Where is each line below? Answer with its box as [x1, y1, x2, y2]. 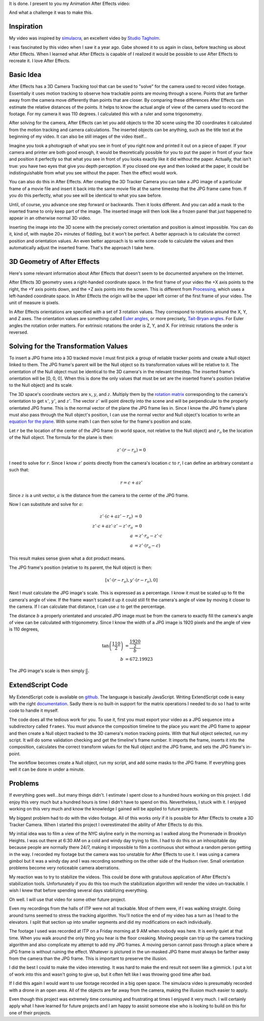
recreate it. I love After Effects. [9, 58, 70, 64]
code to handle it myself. [9, 708, 59, 714]
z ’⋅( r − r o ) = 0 [116, 447, 146, 454]
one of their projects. [9, 1010, 51, 1016]
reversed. [9, 329, 29, 335]
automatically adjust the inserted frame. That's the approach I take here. [9, 244, 155, 250]
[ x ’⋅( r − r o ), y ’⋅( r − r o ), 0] [105, 577, 158, 584]
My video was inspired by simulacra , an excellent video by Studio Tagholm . [9, 35, 161, 41]
